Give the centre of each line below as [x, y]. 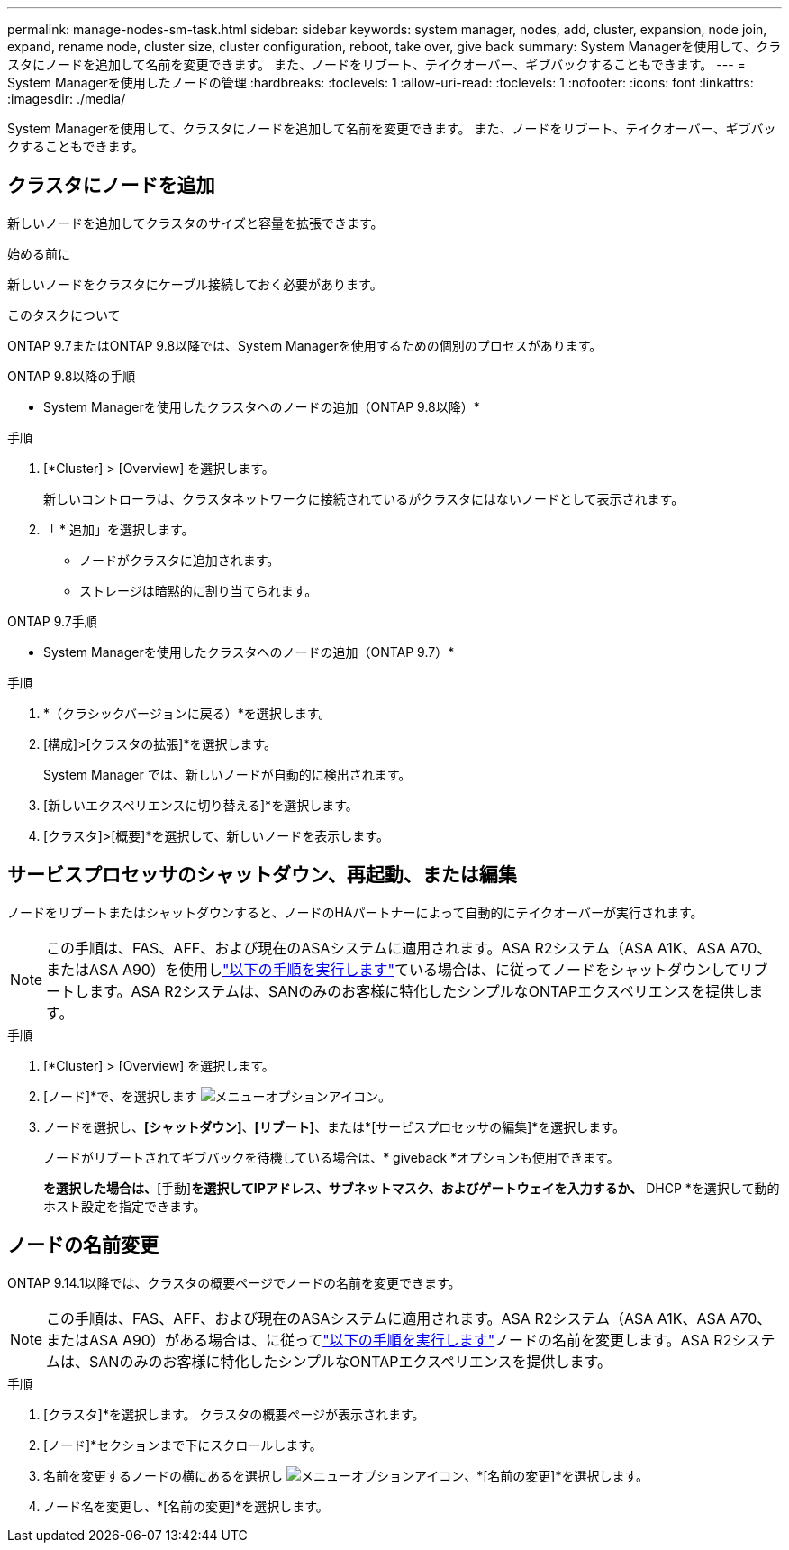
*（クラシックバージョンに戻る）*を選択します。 [187, 713]
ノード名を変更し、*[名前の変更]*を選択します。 [186, 1506]
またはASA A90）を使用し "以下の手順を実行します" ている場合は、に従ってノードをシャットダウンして [393, 969]
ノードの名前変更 [83, 1245]
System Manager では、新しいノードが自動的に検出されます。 [227, 774]
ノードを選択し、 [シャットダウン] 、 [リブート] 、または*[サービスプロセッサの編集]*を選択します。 [334, 1126]
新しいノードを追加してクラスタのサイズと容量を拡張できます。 [195, 223]
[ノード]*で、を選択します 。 [217, 1096]
